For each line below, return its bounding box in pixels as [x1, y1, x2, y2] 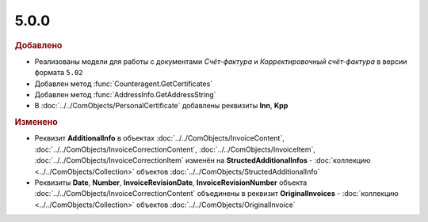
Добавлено [14, 40, 63, 51]
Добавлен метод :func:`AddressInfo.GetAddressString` [34, 89, 216, 99]
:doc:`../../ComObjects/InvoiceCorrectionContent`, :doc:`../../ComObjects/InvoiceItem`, [34, 145, 316, 154]
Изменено [14, 117, 59, 128]
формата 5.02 [34, 68, 83, 77]
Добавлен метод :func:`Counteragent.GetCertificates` [34, 79, 213, 88]
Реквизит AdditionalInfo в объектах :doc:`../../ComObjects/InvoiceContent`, [34, 134, 285, 143]
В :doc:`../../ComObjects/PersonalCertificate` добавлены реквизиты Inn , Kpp [34, 101, 289, 111]
